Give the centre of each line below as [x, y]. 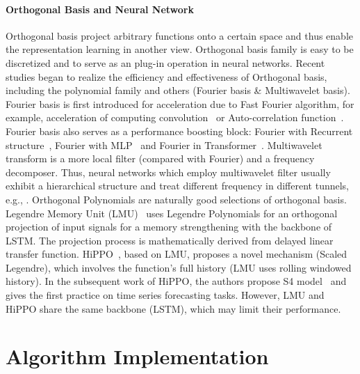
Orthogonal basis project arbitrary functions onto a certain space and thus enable [179, 35]
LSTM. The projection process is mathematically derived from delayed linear [170, 240]
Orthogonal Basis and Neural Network [100, 9]
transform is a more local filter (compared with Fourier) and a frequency [160, 158]
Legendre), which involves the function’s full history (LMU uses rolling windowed [179, 267]
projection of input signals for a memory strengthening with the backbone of [169, 227]
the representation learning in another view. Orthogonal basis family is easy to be [180, 49]
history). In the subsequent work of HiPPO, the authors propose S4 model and [176, 281]
